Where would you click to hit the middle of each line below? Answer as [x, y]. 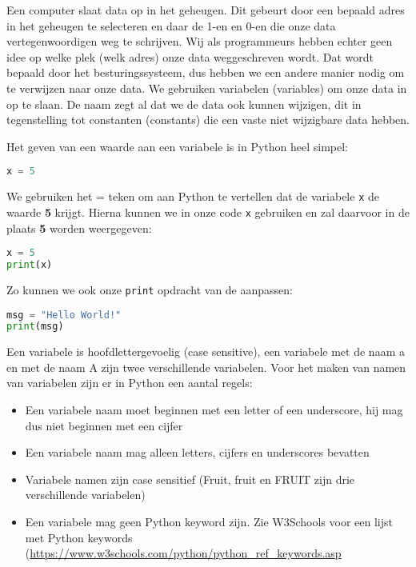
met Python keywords [79, 537]
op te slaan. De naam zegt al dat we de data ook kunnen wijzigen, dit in [184, 104]
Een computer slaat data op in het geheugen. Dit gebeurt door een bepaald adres [206, 10]
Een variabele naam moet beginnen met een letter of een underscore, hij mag [214, 410]
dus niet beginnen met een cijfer [104, 425]
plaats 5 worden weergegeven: [79, 228]
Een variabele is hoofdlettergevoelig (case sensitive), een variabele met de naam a [206, 351]
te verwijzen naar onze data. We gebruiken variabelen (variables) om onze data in [207, 88]
